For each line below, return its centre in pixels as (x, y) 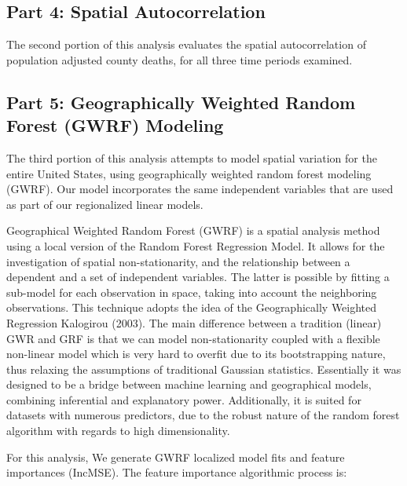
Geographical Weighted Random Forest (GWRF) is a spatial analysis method (193, 230)
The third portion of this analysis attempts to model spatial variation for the (192, 157)
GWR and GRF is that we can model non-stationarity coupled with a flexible (193, 338)
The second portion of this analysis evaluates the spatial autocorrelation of (186, 44)
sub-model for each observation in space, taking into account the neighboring (192, 292)
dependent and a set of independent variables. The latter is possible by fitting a (198, 277)
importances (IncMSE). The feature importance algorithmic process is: (177, 472)
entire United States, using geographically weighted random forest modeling (189, 173)
